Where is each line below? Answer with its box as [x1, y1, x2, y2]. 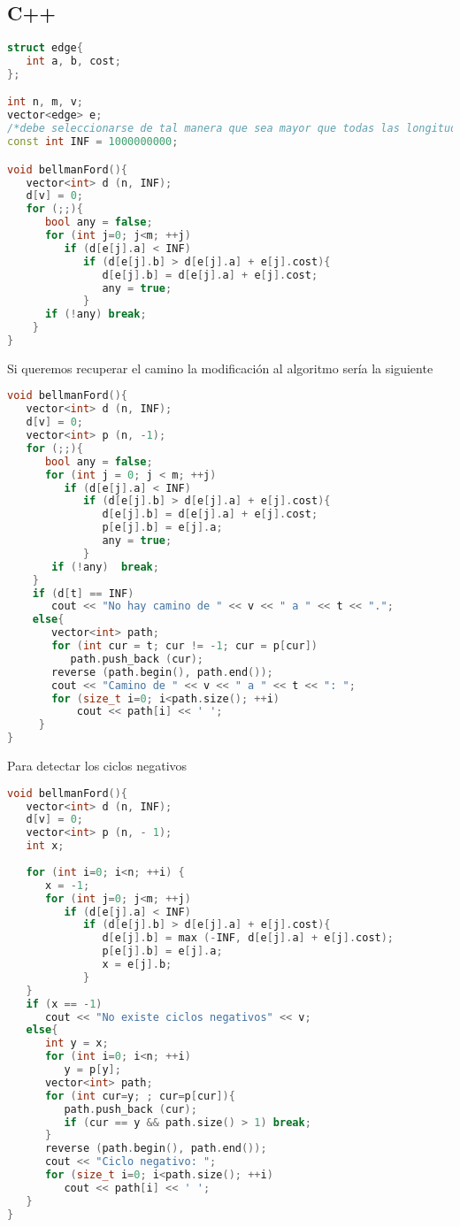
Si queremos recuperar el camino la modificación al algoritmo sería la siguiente [7, 358, 433, 377]
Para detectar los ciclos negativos [7, 756, 188, 775]
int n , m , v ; [7, 96, 83, 109]
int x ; [26, 840, 65, 853]
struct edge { [7, 42, 83, 55]
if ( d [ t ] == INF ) [32, 587, 134, 600]
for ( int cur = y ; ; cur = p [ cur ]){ [44, 1089, 235, 1102]
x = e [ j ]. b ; [102, 958, 172, 971]
